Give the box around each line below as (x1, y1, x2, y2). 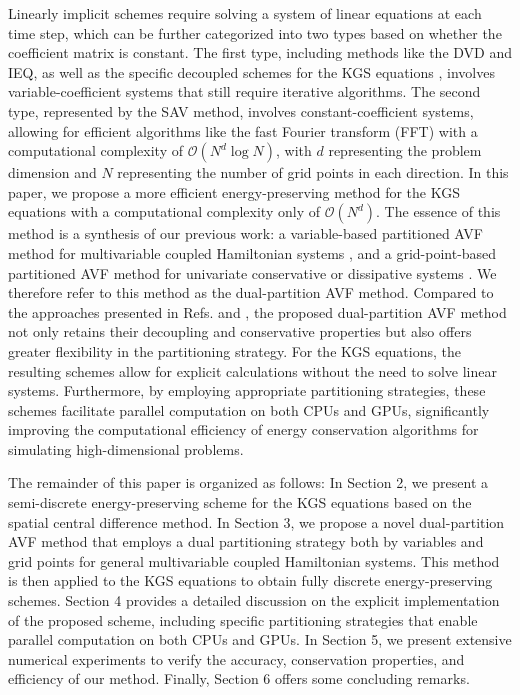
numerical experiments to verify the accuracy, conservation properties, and (8, 648, 465, 669)
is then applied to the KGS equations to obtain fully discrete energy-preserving (8, 570, 493, 591)
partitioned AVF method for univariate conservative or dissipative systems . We (8, 262, 497, 283)
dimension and (8, 162, 97, 183)
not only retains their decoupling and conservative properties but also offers (8, 321, 472, 342)
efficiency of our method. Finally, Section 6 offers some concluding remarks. (8, 668, 470, 689)
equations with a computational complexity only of (8, 201, 320, 222)
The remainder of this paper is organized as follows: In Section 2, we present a (8, 472, 489, 493)
